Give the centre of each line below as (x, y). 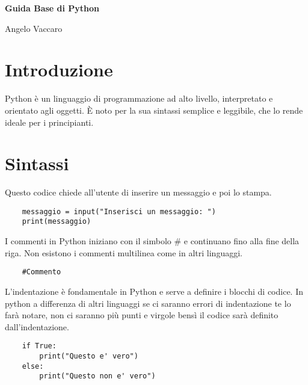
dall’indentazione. (37, 326)
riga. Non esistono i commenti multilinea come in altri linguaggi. (124, 252)
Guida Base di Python (52, 8)
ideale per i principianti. (49, 122)
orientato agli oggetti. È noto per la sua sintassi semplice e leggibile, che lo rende (154, 110)
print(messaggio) (57, 222)
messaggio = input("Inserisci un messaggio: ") (119, 211)
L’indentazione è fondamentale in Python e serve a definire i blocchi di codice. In (154, 291)
